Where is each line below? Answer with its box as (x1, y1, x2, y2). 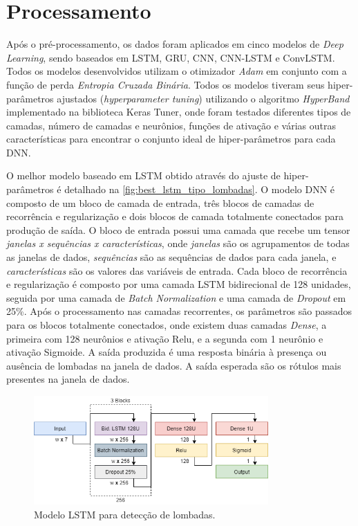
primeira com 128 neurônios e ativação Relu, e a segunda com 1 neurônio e (6, 331, 323, 345)
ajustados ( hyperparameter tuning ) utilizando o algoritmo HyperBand (57, 91, 350, 105)
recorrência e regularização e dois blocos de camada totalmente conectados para (6, 209, 344, 224)
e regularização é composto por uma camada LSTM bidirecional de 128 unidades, (6, 277, 351, 291)
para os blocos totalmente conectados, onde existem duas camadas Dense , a (6, 318, 327, 332)
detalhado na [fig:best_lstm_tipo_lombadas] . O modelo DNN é (64, 182, 335, 197)
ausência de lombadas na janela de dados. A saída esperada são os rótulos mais (6, 358, 341, 372)
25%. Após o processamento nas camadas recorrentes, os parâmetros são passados (6, 304, 352, 318)
